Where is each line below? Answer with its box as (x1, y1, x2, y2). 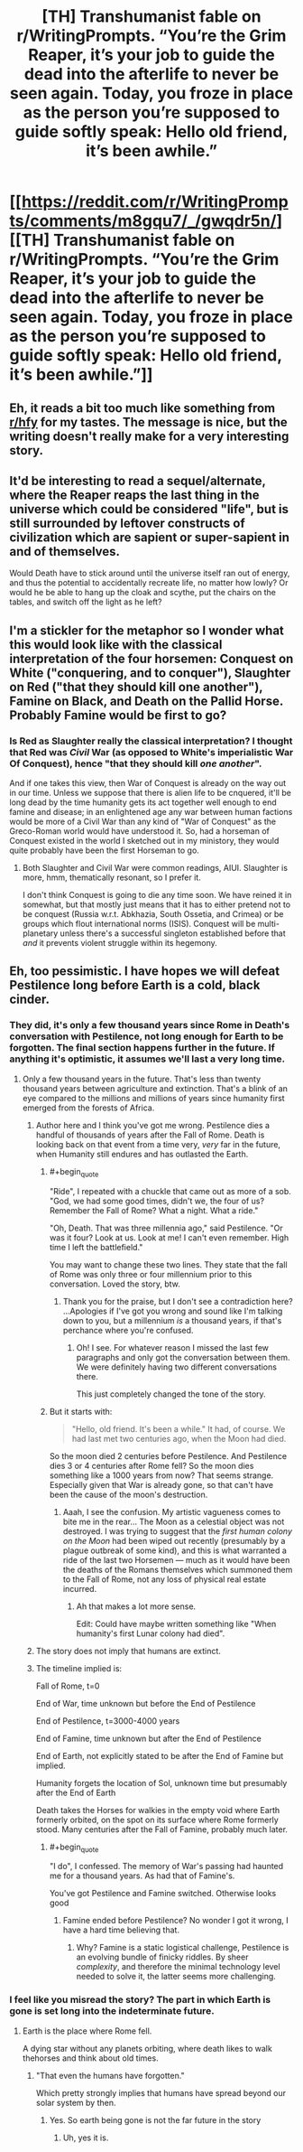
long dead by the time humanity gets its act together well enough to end (9, 797, 277, 808)
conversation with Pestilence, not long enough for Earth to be (9, 1030, 284, 1043)
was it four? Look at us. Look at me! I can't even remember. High (49, 1231, 289, 1243)
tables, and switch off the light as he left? (9, 596, 162, 607)
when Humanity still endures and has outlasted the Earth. (35, 1148, 249, 1159)
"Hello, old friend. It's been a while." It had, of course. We (71, 1423, 286, 1434)
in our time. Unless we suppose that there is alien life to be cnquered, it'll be (9, 788, 291, 799)
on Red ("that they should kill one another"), (9, 679, 263, 695)
